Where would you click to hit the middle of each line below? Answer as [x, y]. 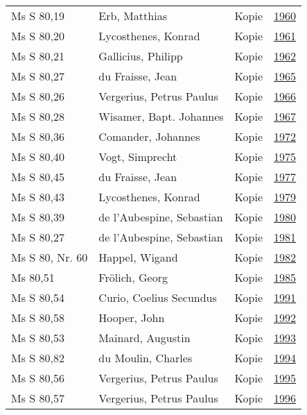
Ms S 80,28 [38, 116]
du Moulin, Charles [146, 358]
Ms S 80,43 [38, 197]
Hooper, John [132, 317]
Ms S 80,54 [38, 297]
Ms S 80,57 [38, 398]
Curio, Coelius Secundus [158, 297]
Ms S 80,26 [38, 96]
